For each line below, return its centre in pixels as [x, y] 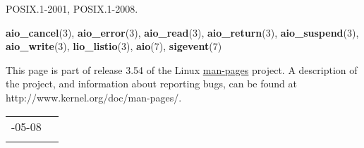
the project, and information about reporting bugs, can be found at [151, 84]
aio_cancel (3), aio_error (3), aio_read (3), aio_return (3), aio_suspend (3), [182, 32]
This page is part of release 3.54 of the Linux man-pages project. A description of [182, 69]
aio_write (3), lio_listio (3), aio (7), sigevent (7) [114, 46]
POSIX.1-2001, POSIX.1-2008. [72, 8]
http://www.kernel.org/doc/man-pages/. [94, 97]
